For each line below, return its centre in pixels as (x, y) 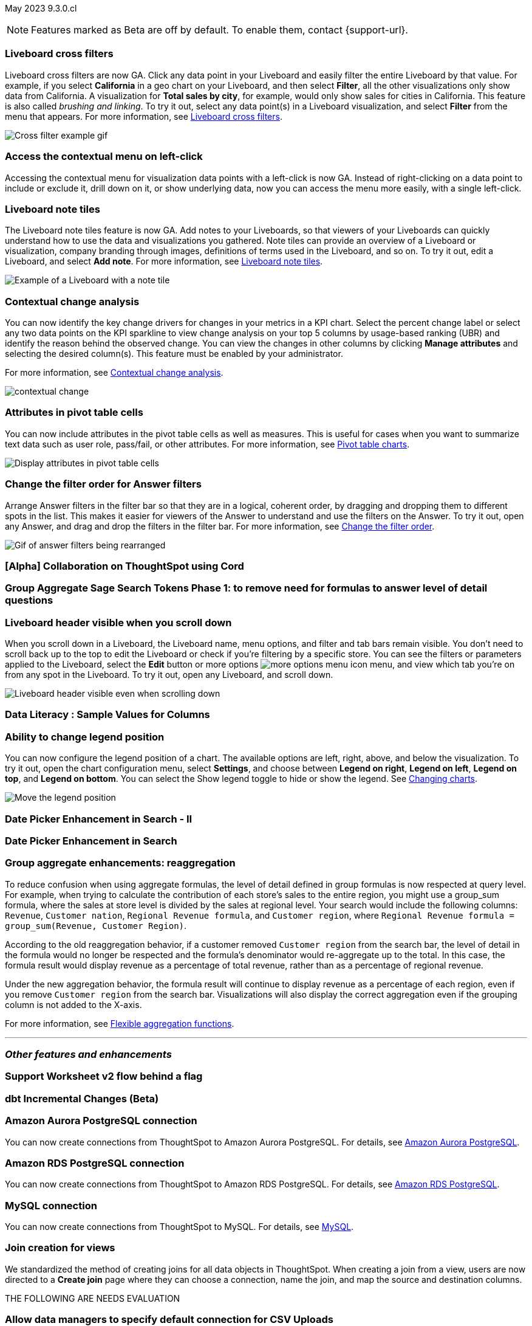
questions (29, 600)
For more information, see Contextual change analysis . (114, 372)
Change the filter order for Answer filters (103, 484)
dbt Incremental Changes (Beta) (82, 1098)
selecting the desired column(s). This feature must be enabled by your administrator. (174, 354)
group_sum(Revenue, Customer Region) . (96, 925)
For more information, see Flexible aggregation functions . (120, 1023)
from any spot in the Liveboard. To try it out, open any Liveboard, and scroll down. (169, 675)
